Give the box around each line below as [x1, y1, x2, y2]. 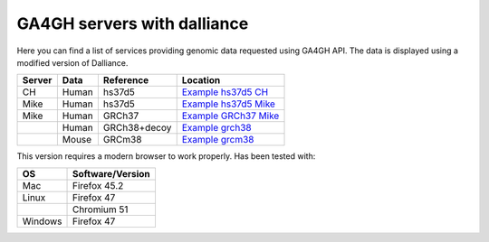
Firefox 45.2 [72, 179, 124, 191]
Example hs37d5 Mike [181, 98, 276, 110]
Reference [102, 74, 149, 87]
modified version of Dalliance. [16, 57, 129, 68]
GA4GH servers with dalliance [16, 14, 249, 33]
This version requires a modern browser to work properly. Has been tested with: [16, 151, 316, 162]
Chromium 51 [72, 203, 129, 216]
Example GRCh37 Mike [181, 109, 280, 122]
